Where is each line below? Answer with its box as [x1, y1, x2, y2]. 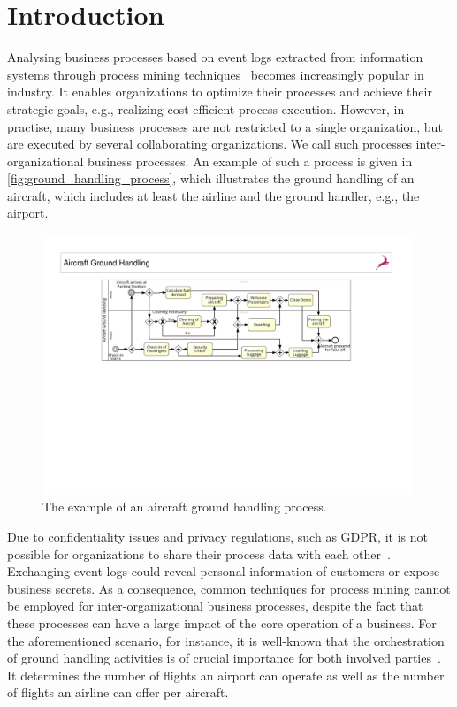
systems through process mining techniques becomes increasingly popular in [7, 65, 424, 83]
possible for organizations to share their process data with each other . [7, 544, 391, 563]
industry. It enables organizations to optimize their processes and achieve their [7, 82, 432, 101]
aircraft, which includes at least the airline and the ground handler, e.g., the [7, 186, 420, 204]
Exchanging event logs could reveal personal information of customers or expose [7, 562, 440, 580]
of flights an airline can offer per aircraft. [7, 683, 229, 702]
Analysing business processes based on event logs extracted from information [7, 48, 423, 66]
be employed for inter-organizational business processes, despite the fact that [7, 596, 423, 615]
